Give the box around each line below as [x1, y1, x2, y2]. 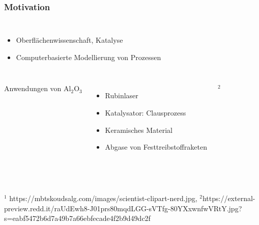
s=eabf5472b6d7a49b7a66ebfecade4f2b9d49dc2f [4, 213, 151, 223]
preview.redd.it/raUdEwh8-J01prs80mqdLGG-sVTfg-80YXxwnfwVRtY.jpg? [4, 203, 242, 213]
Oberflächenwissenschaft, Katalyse [16, 35, 123, 45]
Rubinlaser [105, 90, 138, 101]
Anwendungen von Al [4, 83, 71, 94]
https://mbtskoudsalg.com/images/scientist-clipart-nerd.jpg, [9, 192, 197, 203]
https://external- [202, 192, 255, 203]
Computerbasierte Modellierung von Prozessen [16, 51, 161, 62]
